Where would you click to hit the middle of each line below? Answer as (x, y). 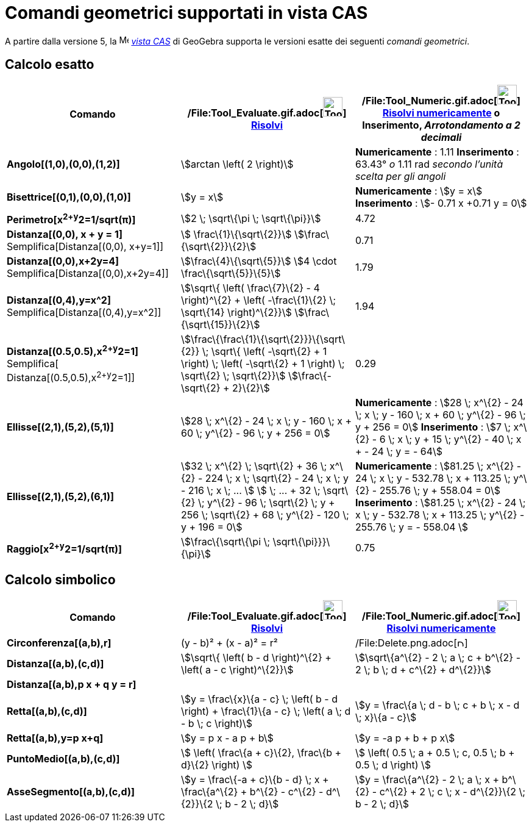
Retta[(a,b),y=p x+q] (55, 738)
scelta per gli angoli (400, 176)
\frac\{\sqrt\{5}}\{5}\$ (231, 273)
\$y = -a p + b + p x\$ (405, 738)
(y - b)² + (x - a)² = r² (229, 643)
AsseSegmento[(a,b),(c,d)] (71, 791)
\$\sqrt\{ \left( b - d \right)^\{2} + (256, 657)
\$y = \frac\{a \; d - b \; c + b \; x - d (437, 705)
